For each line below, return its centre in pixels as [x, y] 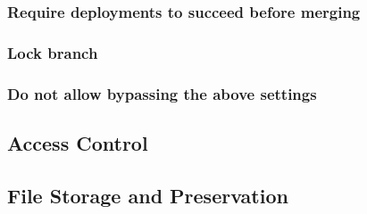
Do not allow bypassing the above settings [162, 93]
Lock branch [53, 52]
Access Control [78, 142]
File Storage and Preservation [148, 195]
